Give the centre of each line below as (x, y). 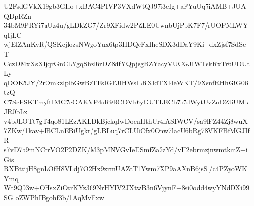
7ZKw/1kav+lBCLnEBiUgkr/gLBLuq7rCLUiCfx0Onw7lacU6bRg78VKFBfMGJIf (127, 130)
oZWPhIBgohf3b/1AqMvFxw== (65, 197)
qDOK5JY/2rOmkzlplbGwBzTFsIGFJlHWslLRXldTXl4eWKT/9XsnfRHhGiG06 (126, 82)
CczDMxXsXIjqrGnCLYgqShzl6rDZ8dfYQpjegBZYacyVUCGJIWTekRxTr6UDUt (127, 63)
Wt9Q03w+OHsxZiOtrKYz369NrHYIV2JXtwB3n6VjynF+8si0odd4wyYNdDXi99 (127, 188)
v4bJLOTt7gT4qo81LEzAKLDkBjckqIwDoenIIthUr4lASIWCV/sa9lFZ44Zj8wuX (126, 121)
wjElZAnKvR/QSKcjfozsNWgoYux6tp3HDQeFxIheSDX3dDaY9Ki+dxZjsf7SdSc (125, 44)
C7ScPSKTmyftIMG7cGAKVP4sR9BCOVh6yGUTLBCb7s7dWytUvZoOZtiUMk (126, 101)
